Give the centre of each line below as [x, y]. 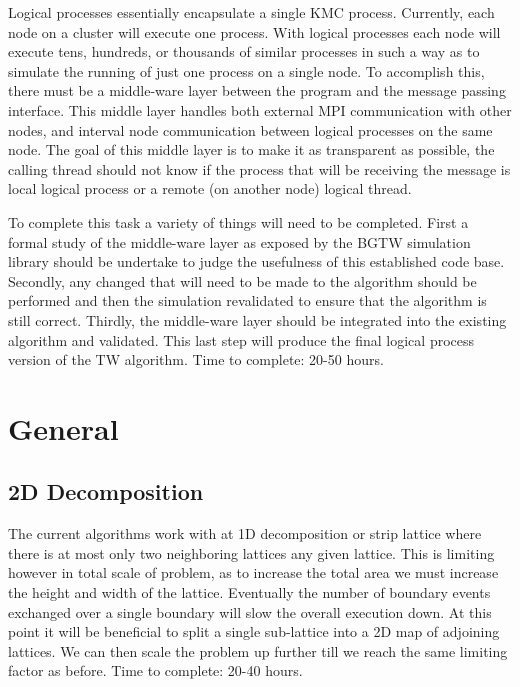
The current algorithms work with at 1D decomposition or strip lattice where [245, 533]
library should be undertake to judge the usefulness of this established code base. [256, 261]
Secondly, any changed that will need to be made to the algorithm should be [242, 280]
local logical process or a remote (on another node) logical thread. [210, 188]
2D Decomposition [106, 491]
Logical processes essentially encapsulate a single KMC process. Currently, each [251, 12]
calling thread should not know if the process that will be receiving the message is [259, 168]
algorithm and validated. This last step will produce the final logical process [241, 339]
